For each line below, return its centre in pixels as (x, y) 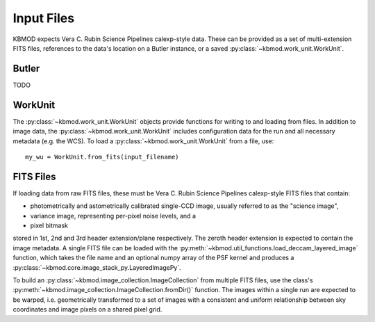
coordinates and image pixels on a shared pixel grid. (87, 309)
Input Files (44, 18)
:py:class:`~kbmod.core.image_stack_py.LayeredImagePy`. (97, 267)
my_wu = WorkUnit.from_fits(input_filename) (102, 157)
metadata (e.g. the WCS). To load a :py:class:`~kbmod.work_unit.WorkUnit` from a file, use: (143, 141)
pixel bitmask (49, 225)
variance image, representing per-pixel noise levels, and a (113, 216)
